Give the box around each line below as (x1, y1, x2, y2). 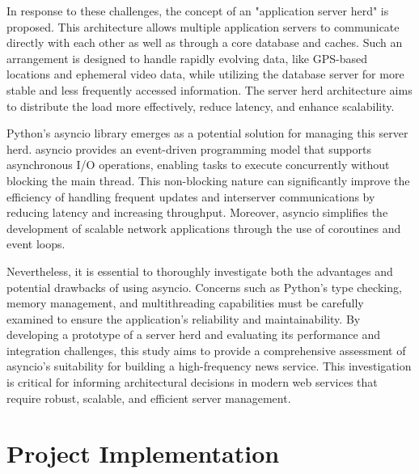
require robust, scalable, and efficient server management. (6, 389, 291, 406)
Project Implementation (6, 437, 280, 470)
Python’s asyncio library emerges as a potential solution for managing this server (6, 125, 408, 142)
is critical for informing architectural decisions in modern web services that (6, 374, 378, 391)
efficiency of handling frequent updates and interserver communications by (6, 188, 375, 205)
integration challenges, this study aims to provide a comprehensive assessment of (6, 341, 406, 358)
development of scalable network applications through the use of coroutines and (6, 219, 401, 236)
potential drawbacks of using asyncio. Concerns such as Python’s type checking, (6, 278, 402, 295)
